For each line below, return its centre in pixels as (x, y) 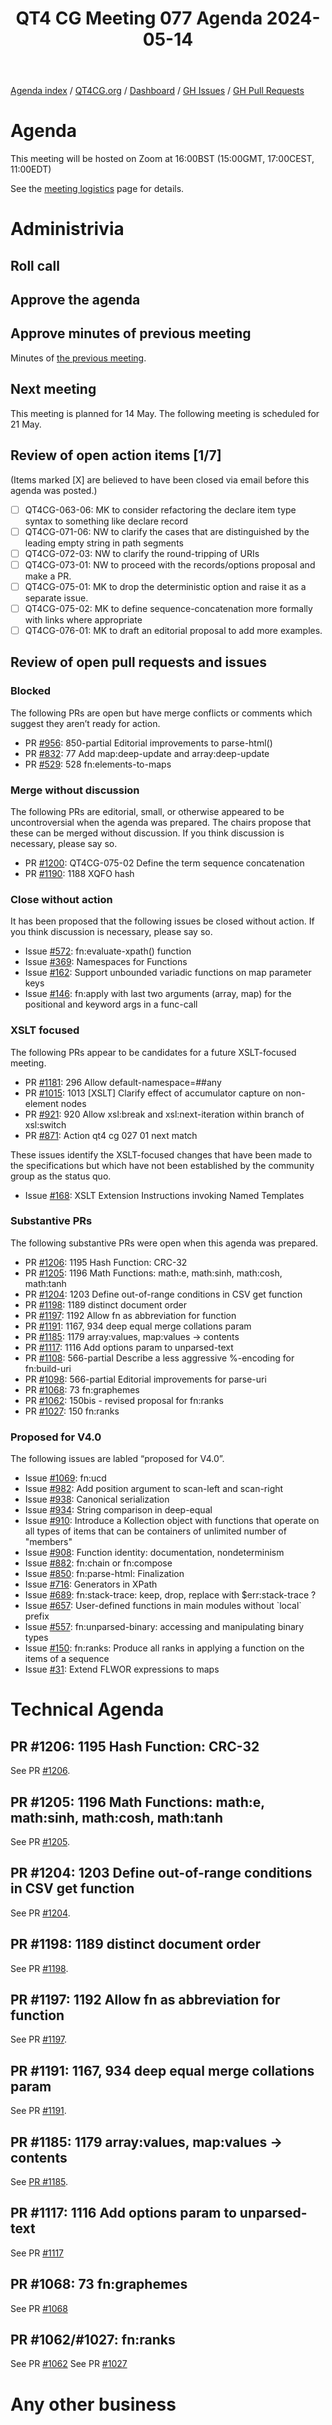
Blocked (31, 691)
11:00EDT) (31, 169)
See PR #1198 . (39, 1968)
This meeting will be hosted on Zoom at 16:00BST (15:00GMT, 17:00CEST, (162, 159)
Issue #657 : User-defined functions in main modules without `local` (163, 1606)
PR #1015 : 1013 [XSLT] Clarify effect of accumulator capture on (154, 1093)
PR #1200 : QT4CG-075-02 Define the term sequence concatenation (164, 863)
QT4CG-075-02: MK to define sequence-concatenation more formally (168, 608)
